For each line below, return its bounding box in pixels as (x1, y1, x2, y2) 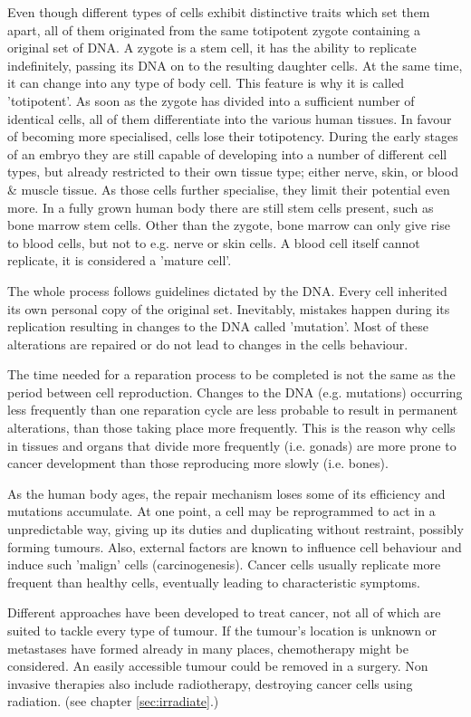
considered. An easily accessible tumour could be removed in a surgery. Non (7, 656, 428, 675)
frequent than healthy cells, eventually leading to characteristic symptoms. (7, 572, 420, 591)
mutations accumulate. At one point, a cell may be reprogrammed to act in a (7, 502, 436, 521)
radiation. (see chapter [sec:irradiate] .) (7, 692, 219, 711)
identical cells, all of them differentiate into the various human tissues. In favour (7, 109, 452, 128)
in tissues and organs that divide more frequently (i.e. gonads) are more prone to (7, 435, 457, 454)
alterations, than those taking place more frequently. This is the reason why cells (7, 418, 456, 437)
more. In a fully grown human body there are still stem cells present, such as (7, 197, 434, 216)
